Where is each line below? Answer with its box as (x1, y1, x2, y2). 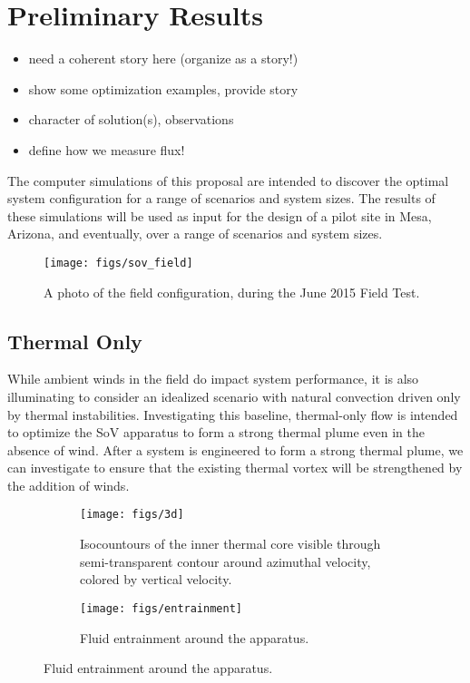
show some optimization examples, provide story (28, 79, 299, 98)
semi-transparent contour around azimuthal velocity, (80, 551, 371, 571)
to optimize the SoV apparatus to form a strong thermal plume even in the (7, 423, 425, 442)
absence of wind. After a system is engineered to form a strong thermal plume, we (7, 440, 464, 459)
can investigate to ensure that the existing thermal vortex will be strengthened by (7, 458, 463, 477)
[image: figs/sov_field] (44, 256, 193, 269)
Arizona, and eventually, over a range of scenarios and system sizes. (7, 224, 383, 243)
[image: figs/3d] (80, 508, 184, 522)
